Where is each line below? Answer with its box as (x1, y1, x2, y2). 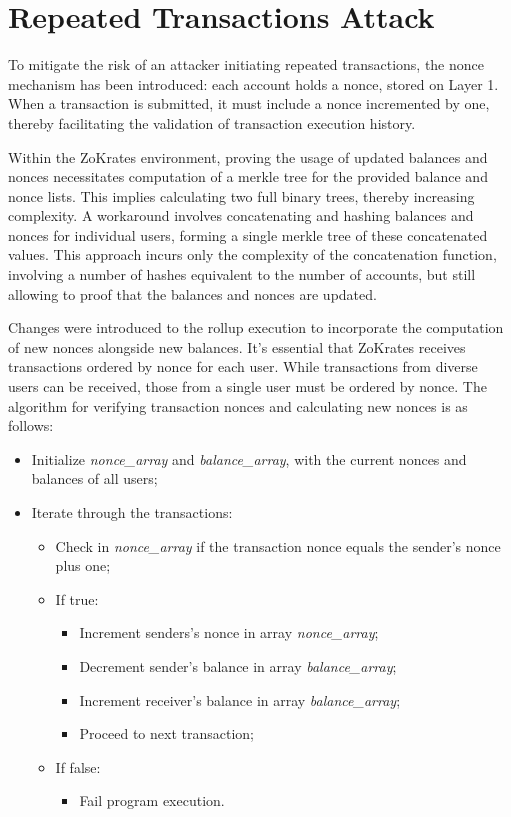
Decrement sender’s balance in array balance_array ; (79, 655, 397, 676)
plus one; (55, 555, 111, 576)
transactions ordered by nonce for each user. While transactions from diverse (8, 356, 478, 377)
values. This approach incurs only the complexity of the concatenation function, (8, 244, 497, 265)
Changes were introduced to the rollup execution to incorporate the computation (8, 317, 504, 338)
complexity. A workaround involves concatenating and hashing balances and (8, 205, 474, 226)
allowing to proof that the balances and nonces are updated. (8, 283, 377, 304)
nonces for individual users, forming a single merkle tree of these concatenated (8, 224, 488, 245)
